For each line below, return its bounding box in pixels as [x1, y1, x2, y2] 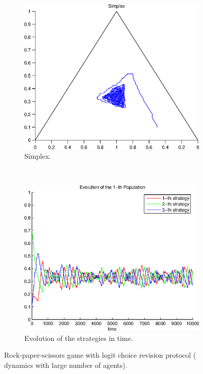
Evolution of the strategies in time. [24, 332, 133, 343]
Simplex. [24, 151, 51, 161]
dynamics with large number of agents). [4, 359, 127, 370]
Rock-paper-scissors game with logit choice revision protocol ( [4, 350, 196, 360]
